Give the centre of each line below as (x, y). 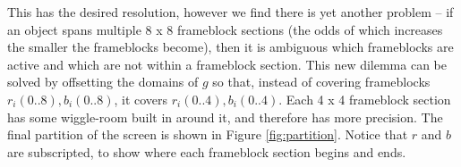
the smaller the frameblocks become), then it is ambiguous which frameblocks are (230, 47)
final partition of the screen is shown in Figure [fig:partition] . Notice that (208, 134)
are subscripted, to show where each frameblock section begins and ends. (207, 151)
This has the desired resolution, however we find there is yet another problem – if (230, 12)
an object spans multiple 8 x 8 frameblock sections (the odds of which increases (225, 29)
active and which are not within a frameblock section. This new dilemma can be (227, 64)
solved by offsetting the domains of (103, 82)
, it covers (141, 99)
